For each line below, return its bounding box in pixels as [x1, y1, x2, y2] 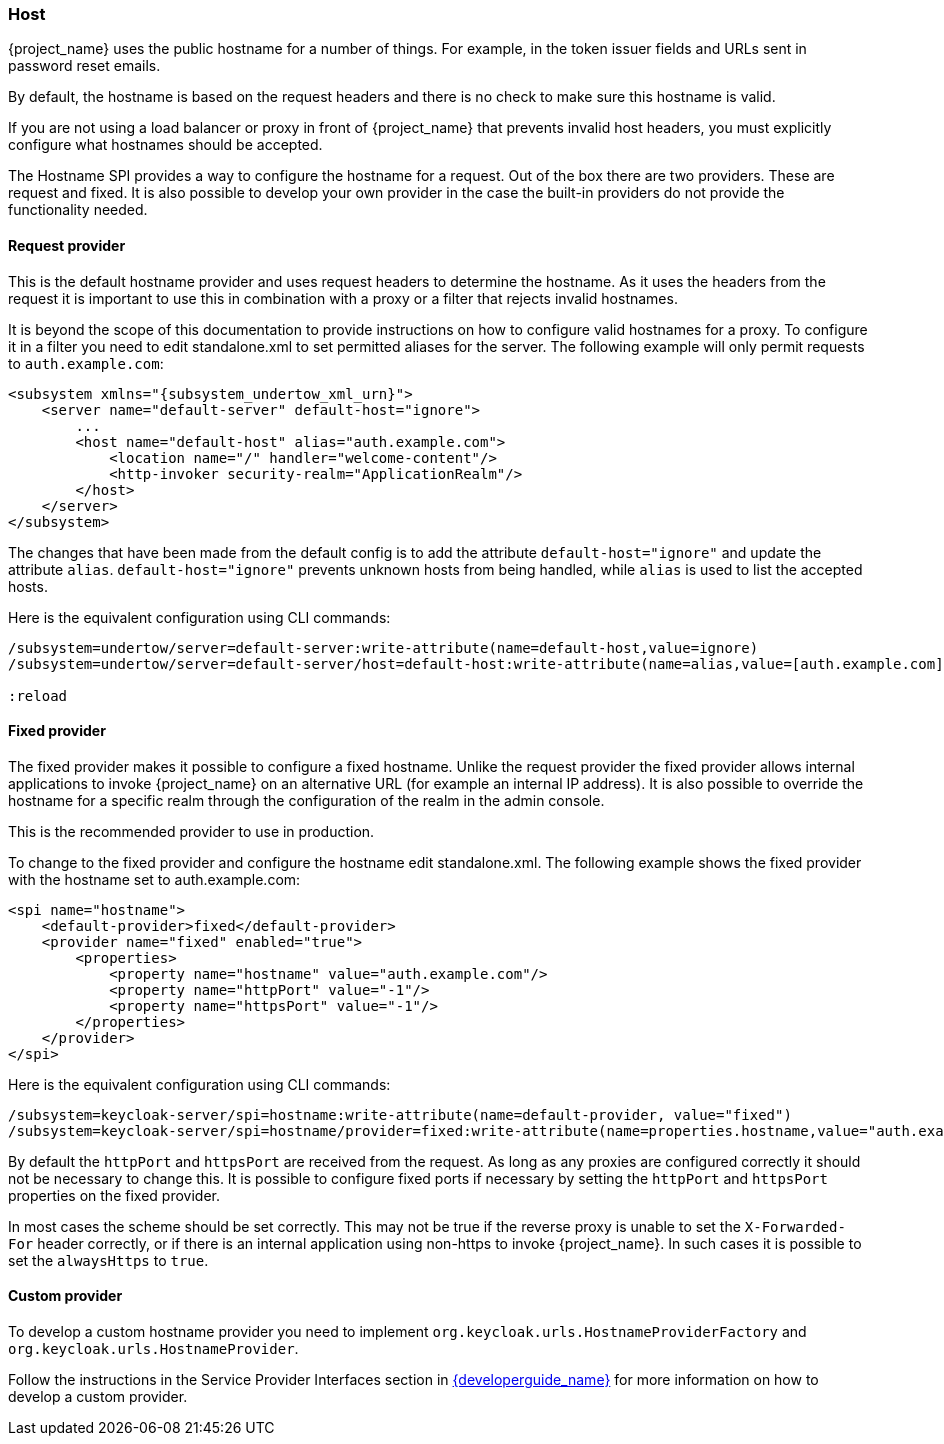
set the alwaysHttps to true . [8, 1251, 209, 1269]
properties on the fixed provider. [8, 1186, 220, 1204]
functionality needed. [8, 201, 148, 219]
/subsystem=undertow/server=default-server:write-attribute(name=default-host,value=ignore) [8, 639, 759, 656]
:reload [8, 687, 68, 704]
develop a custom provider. [8, 1388, 188, 1406]
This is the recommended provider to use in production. [8, 822, 375, 840]
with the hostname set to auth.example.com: [8, 870, 301, 888]
